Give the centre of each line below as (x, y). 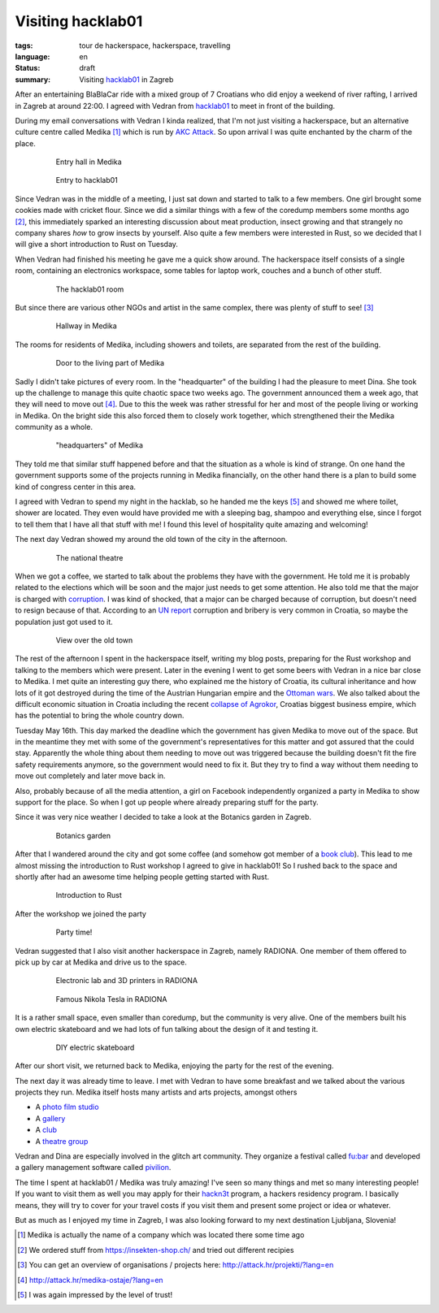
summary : (33, 79)
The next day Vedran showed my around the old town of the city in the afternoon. (151, 539)
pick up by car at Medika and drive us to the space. (101, 962)
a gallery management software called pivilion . (93, 1168)
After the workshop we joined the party (80, 913)
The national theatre (89, 557)
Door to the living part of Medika (110, 363)
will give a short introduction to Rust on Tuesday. (97, 245)
